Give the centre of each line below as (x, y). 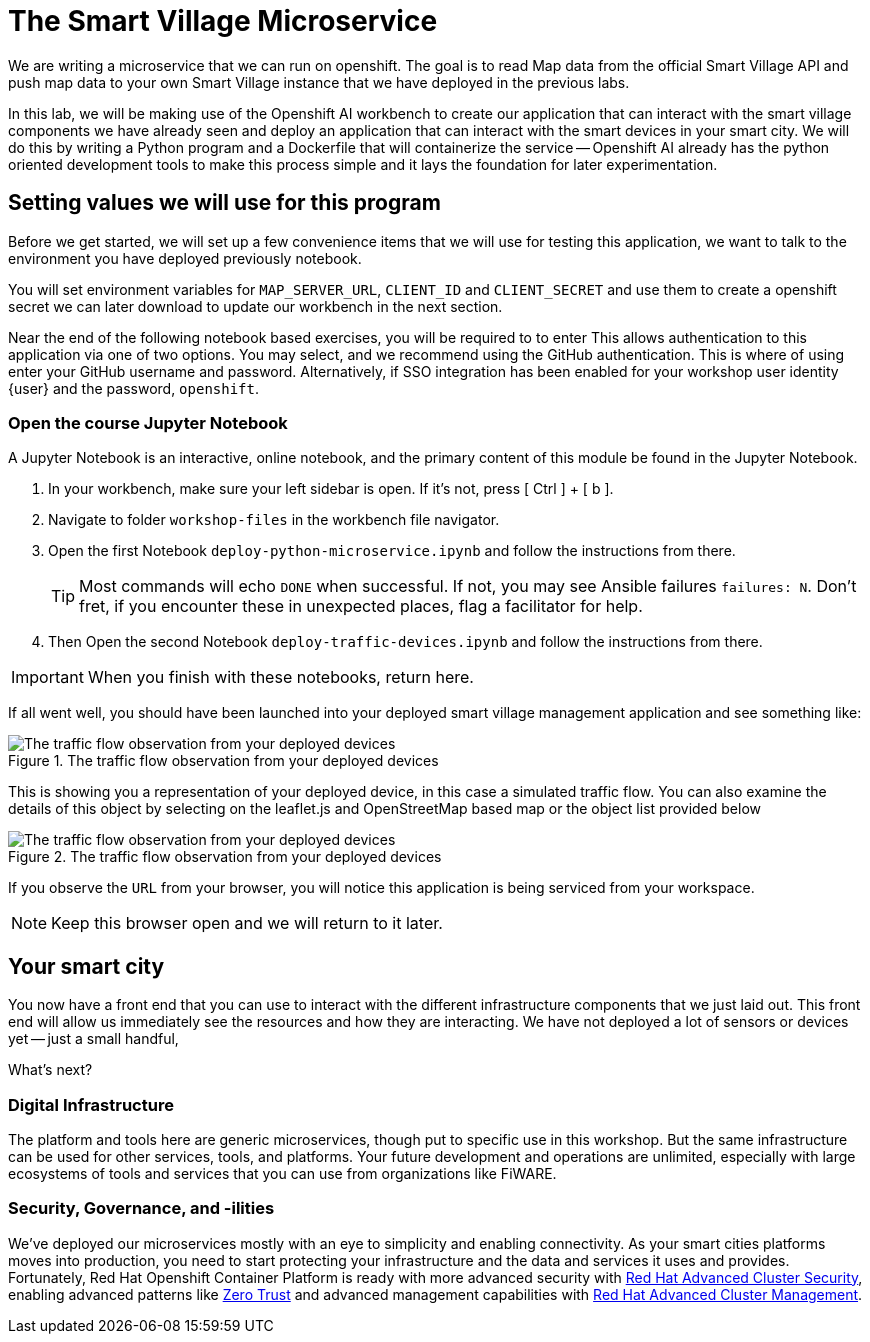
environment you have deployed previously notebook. (185, 258)
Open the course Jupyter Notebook (148, 422)
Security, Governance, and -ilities (141, 1208)
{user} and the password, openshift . (134, 388)
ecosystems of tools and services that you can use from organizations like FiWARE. (282, 1173)
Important (47, 677)
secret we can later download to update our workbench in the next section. (255, 306)
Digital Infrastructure (91, 1104)
